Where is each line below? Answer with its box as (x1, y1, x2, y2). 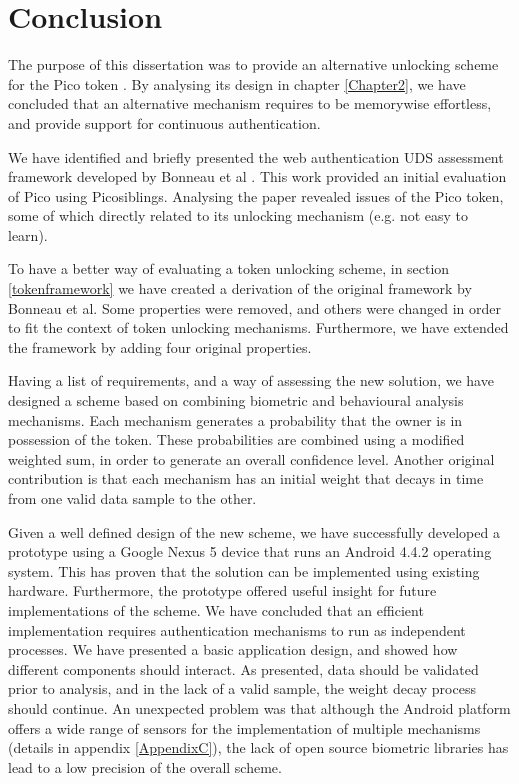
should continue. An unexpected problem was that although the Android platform (8, 697, 511, 718)
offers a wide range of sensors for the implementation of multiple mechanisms (8, 717, 481, 738)
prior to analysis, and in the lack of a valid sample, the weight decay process (8, 678, 476, 699)
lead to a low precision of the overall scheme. (8, 756, 282, 777)
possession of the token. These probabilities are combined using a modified (8, 429, 465, 450)
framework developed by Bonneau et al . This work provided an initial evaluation (8, 166, 507, 187)
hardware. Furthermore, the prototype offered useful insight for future (8, 580, 437, 601)
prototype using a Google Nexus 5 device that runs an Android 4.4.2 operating (8, 541, 492, 562)
